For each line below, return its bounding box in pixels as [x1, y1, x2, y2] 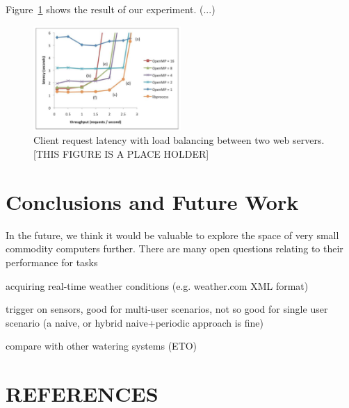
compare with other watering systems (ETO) [6, 338, 197, 353]
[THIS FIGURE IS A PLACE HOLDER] [33, 147, 209, 161]
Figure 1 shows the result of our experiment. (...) [6, 2, 216, 16]
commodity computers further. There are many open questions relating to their [6, 241, 343, 256]
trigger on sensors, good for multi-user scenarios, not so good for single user [6, 302, 328, 316]
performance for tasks [6, 254, 98, 269]
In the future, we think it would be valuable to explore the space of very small [6, 227, 339, 242]
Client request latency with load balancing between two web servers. [33, 133, 325, 147]
